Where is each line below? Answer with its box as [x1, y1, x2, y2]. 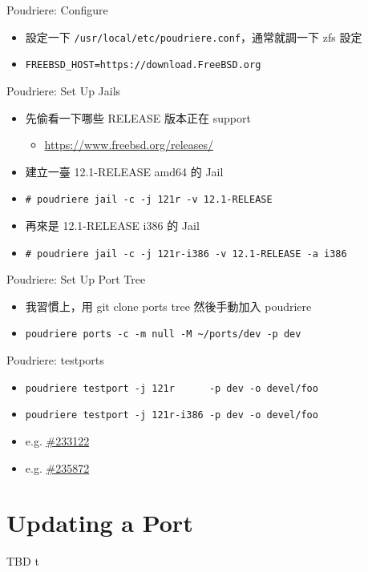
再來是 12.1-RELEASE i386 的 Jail [25, 216, 200, 233]
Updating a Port [6, 506, 193, 539]
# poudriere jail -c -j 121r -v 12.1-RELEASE [25, 194, 273, 206]
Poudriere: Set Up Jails [6, 82, 121, 99]
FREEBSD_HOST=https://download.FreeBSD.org [25, 59, 261, 71]
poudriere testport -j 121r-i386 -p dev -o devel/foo [25, 409, 318, 421]
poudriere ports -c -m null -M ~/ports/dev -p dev [25, 328, 301, 340]
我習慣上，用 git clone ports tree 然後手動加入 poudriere [25, 297, 312, 314]
